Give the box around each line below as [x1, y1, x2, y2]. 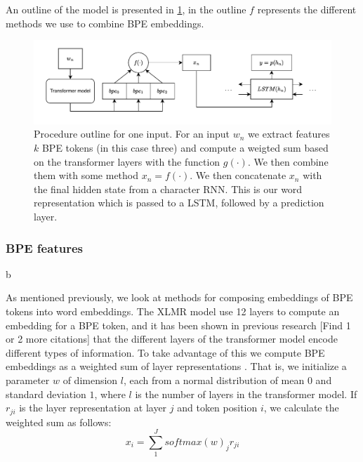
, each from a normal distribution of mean [124, 372, 305, 387]
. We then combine [247, 154, 329, 169]
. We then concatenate [190, 168, 286, 183]
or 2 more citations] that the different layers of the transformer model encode [6, 331, 338, 346]
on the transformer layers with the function [34, 154, 220, 169]
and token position [177, 400, 258, 415]
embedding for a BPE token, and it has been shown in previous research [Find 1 [6, 317, 351, 332]
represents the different [257, 2, 357, 16]
